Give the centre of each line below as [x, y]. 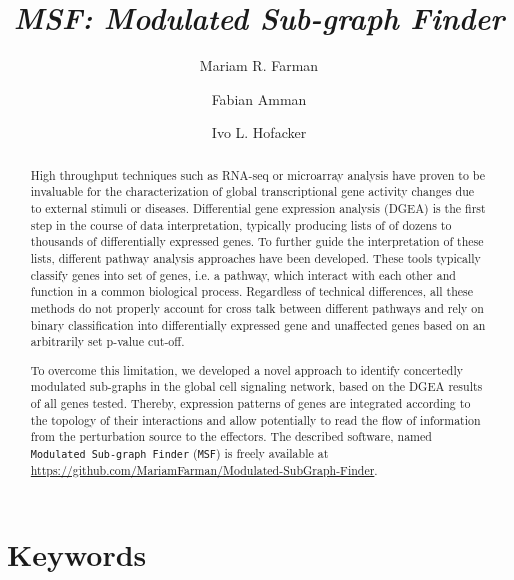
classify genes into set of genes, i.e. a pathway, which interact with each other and [243, 274]
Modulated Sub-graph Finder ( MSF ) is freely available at [179, 453]
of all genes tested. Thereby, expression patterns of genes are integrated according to [250, 403]
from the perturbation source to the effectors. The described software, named [231, 436]
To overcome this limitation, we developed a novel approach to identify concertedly [246, 369]
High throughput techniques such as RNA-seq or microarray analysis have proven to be [258, 174]
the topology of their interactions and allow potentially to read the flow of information [255, 419]
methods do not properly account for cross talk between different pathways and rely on [257, 307]
